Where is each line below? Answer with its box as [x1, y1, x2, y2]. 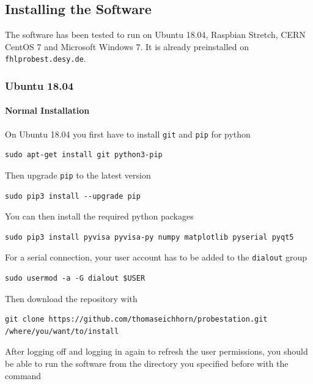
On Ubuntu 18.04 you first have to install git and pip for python [5, 127, 251, 140]
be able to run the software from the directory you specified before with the [5, 357, 289, 369]
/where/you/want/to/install [5, 327, 119, 336]
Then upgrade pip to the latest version [5, 168, 151, 181]
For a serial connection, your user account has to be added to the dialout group [5, 251, 307, 264]
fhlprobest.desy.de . [5, 52, 86, 65]
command [5, 369, 42, 382]
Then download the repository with [5, 292, 138, 305]
